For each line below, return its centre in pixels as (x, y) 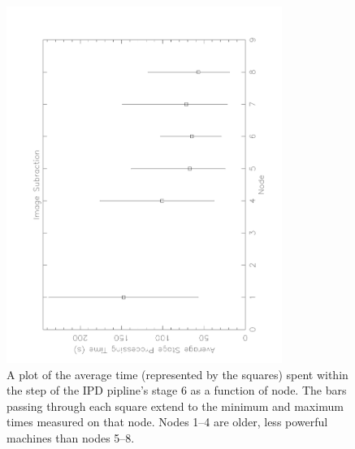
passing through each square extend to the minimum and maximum (175, 406)
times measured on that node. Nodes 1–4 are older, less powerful (167, 422)
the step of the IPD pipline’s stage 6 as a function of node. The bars (177, 390)
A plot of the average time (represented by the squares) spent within (177, 374)
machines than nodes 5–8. (71, 438)
